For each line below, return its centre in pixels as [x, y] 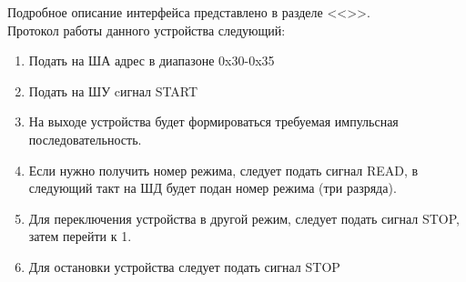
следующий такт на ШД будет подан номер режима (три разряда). [213, 188]
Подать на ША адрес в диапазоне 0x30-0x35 [152, 60]
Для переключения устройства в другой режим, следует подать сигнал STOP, [244, 218]
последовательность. [85, 139]
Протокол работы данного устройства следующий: [147, 30]
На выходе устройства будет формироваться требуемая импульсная [213, 121]
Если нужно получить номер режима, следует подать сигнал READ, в [223, 170]
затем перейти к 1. [80, 236]
